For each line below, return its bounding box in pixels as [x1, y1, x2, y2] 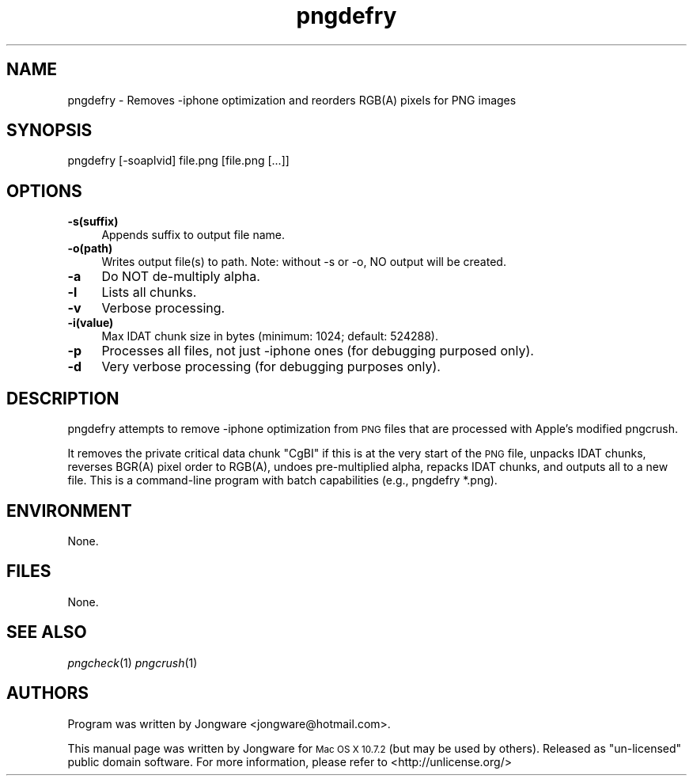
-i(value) [67, 316, 114, 330]
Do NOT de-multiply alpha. [101, 268, 260, 285]
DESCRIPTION [6, 388, 119, 408]
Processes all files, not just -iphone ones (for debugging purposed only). [101, 343, 534, 359]
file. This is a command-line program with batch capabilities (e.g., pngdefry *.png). [67, 473, 498, 488]
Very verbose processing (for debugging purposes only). [101, 359, 441, 375]
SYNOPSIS [6, 120, 93, 141]
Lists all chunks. [101, 284, 197, 301]
